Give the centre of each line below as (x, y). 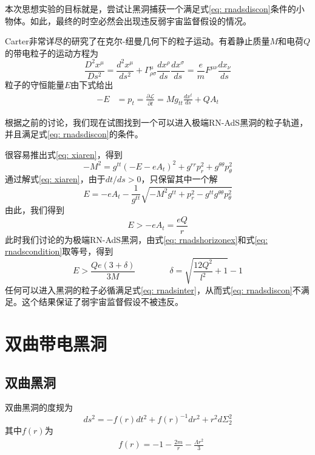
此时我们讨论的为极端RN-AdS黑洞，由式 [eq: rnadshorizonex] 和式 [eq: (136, 239)
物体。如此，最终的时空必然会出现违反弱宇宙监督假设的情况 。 (128, 20)
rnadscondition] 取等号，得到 (59, 251)
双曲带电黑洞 (56, 343)
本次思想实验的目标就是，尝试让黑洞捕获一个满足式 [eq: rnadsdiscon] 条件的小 (155, 9)
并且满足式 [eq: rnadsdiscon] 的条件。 (74, 134)
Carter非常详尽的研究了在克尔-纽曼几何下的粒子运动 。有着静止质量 (137, 41)
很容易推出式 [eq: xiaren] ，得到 (64, 154)
